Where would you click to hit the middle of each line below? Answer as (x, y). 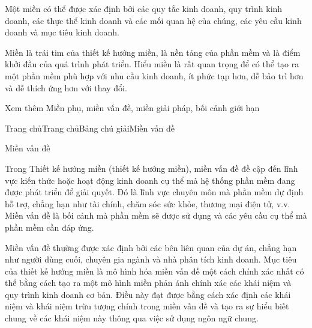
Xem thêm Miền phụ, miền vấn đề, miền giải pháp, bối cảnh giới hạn (132, 108)
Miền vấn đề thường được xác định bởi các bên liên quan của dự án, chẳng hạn (151, 247)
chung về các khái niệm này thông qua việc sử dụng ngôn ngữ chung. (132, 318)
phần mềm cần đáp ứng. (49, 227)
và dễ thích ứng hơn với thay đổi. (66, 87)
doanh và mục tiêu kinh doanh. (62, 32)
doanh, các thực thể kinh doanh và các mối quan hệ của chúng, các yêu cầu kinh (153, 20)
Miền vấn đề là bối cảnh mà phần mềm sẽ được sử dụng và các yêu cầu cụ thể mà (156, 215)
